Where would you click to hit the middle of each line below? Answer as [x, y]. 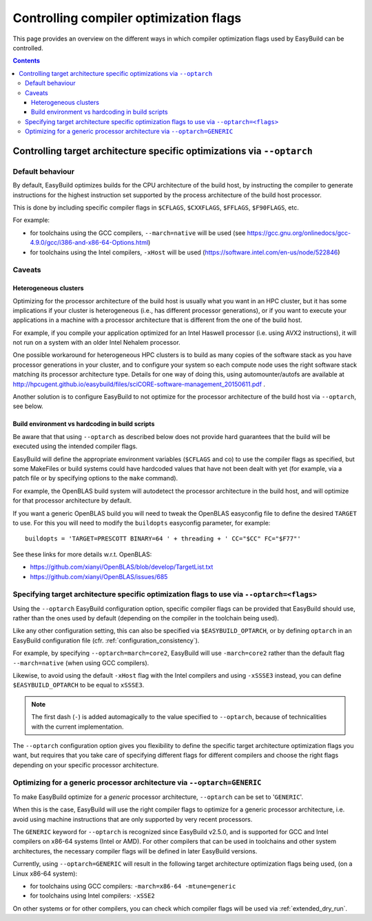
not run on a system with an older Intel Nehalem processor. [96, 343]
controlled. [28, 48]
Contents [27, 61]
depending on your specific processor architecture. [86, 765]
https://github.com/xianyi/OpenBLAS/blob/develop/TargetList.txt [122, 567]
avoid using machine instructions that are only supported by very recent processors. [133, 819]
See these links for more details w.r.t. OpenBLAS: [82, 554]
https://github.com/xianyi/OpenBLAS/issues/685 [99, 576]
